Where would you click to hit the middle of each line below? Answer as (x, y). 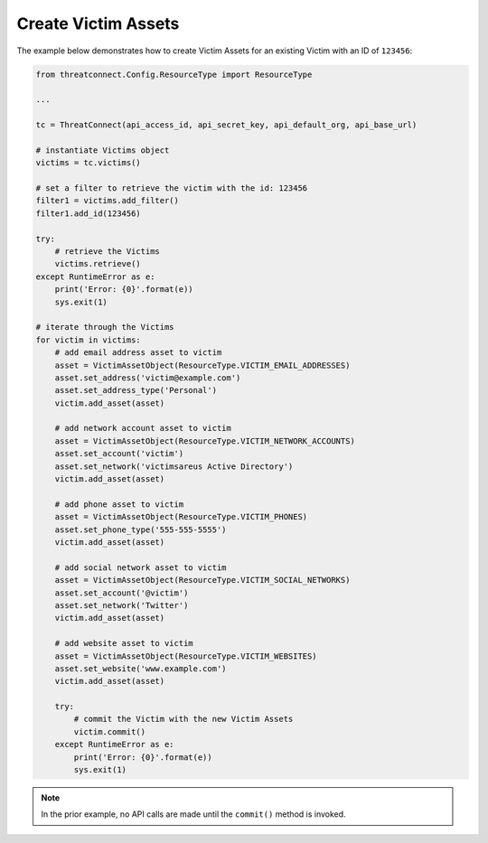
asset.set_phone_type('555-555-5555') (141, 529)
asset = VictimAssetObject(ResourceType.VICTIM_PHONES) (181, 517)
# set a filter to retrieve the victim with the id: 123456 (172, 188)
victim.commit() (110, 731)
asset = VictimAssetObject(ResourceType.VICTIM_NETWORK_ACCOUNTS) (205, 441)
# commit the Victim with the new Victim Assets (183, 719)
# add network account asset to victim (143, 428)
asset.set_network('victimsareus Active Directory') (174, 466)
